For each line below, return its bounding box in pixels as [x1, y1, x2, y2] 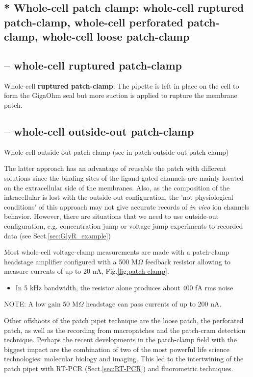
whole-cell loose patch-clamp [42, 29, 190, 44]
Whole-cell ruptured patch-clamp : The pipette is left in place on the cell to [4, 80, 239, 91]
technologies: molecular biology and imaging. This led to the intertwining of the [4, 353, 244, 364]
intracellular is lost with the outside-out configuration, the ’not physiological [4, 192, 233, 202]
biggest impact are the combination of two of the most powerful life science [4, 344, 229, 354]
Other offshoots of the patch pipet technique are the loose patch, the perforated [4, 315, 244, 326]
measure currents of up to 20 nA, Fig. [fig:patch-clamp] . [4, 266, 169, 276]
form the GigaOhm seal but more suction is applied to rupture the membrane [4, 90, 237, 100]
